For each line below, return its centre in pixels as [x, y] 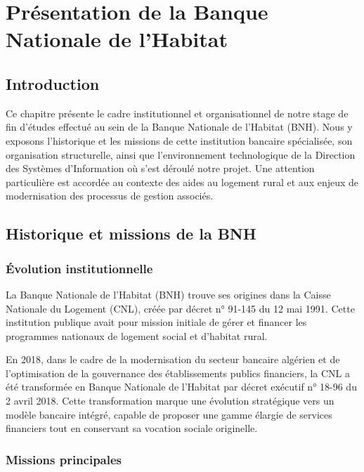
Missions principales [64, 459]
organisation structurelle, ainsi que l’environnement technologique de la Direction [181, 154]
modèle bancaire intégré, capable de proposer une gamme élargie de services [169, 414]
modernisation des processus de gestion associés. [110, 196]
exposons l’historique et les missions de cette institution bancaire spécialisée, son [179, 140]
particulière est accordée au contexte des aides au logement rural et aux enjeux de [182, 182]
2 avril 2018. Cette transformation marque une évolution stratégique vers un [170, 401]
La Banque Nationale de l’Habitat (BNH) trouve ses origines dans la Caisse [168, 294]
